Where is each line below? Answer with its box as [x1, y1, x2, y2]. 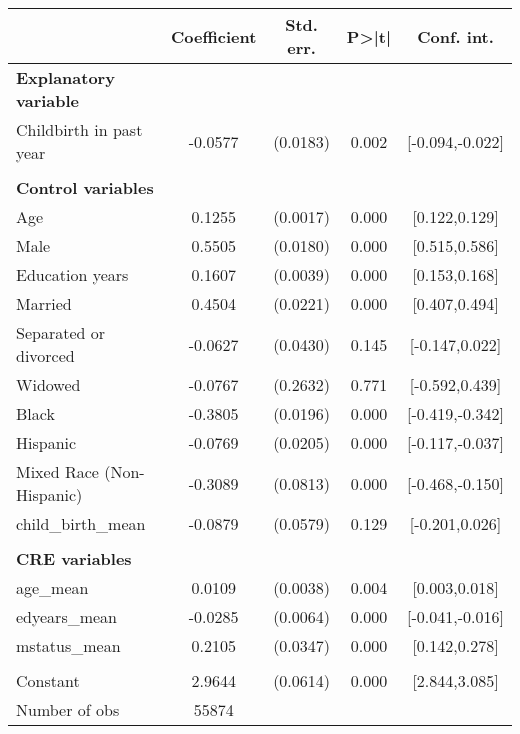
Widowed [16, 373, 81, 396]
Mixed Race [16, 460, 99, 483]
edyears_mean [16, 605, 118, 628]
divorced [16, 344, 75, 367]
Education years [16, 263, 129, 286]
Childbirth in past [16, 118, 143, 141]
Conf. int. [417, 24, 494, 48]
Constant [16, 669, 80, 692]
